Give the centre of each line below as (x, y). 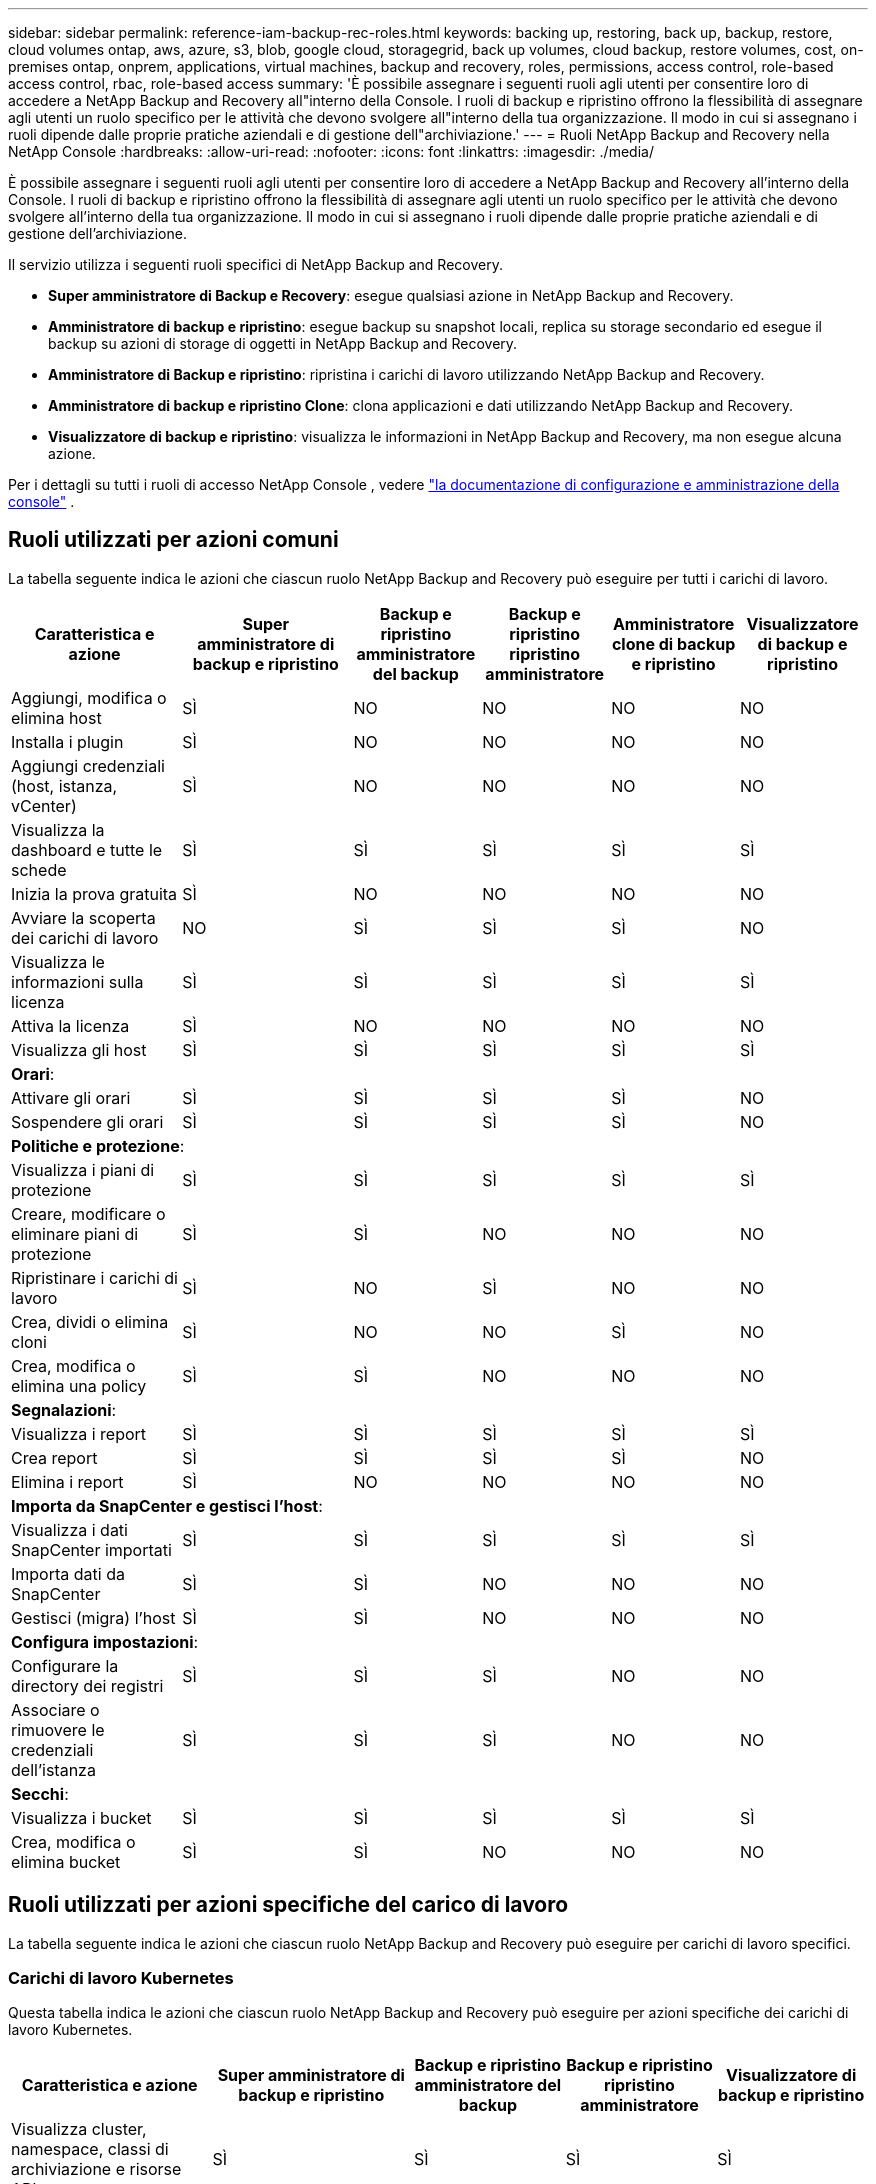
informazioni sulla (77, 981)
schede (39, 869)
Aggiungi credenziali (88, 765)
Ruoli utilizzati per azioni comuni (173, 540)
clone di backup (673, 643)
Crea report (54, 1457)
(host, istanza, (64, 785)
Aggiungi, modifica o (89, 697)
